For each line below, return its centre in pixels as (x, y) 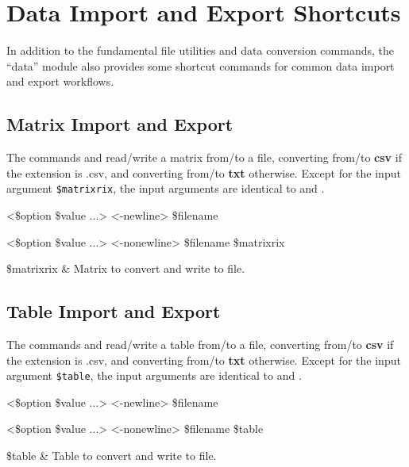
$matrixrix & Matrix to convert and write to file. (126, 268)
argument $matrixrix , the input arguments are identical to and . (166, 188)
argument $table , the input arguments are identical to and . (154, 375)
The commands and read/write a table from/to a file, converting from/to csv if (200, 344)
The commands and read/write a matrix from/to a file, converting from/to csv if (204, 157)
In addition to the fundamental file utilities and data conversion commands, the (200, 50)
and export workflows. (60, 81)
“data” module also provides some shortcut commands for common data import (201, 65)
